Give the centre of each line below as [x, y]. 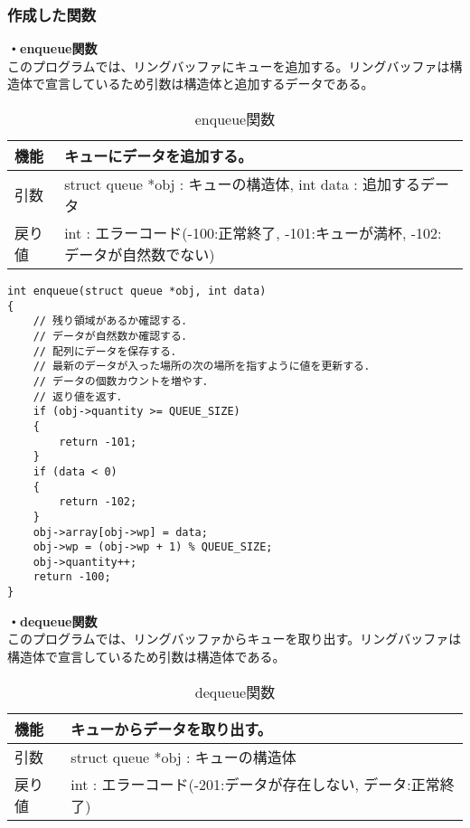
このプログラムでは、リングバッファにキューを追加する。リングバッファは [229, 66]
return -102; [98, 502]
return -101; [98, 442]
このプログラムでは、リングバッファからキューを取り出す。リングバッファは [235, 639]
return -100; [72, 577]
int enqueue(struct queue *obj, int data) [137, 291]
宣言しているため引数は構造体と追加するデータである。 [209, 84]
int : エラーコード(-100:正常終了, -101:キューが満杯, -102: [253, 233]
